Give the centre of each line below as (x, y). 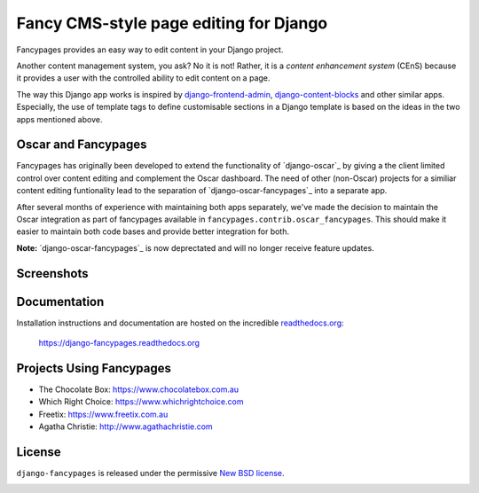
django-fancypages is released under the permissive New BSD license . (150, 473)
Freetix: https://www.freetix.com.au (103, 414)
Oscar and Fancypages (82, 145)
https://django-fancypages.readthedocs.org (119, 343)
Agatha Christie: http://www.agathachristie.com (126, 426)
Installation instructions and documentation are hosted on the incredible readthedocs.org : (181, 323)
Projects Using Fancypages (94, 368)
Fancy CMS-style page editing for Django (172, 23)
